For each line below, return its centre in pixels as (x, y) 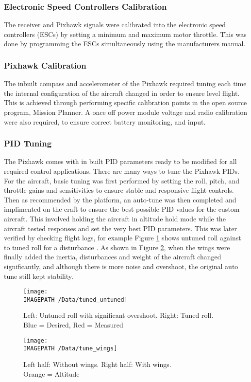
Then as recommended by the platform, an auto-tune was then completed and (120, 199)
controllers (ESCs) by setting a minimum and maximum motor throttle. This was (125, 34)
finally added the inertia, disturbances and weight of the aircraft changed (113, 257)
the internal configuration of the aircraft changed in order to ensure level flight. (122, 93)
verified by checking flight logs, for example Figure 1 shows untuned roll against (123, 238)
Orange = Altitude (51, 373)
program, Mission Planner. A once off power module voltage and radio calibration (126, 112)
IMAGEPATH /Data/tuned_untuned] (75, 300)
